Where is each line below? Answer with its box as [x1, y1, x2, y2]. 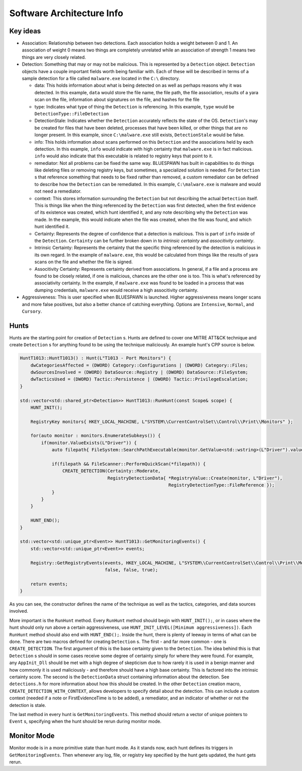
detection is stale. [9, 702, 46, 708]
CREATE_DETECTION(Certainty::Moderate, [62, 468, 161, 474]
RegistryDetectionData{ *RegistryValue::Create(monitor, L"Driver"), [107, 475, 283, 481]
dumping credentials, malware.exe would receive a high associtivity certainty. [34, 287, 199, 293]
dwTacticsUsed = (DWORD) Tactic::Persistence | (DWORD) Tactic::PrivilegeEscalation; [30, 376, 249, 382]
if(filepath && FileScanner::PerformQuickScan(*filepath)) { [51, 461, 206, 467]
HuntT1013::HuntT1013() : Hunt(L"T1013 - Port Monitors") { [20, 355, 172, 361]
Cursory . [22, 308, 42, 314]
